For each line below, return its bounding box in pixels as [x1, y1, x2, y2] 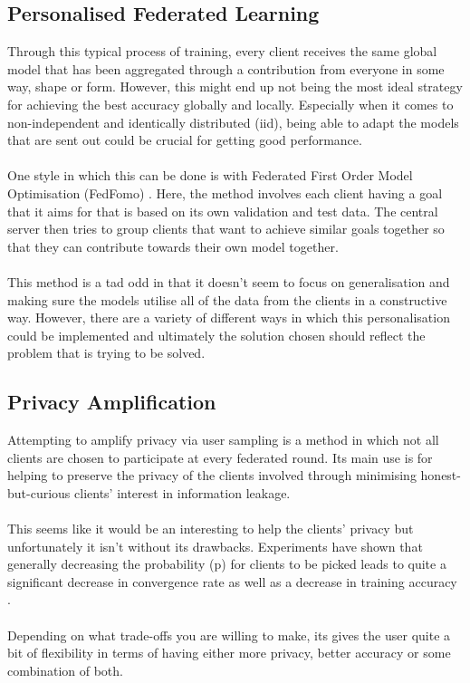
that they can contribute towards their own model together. [7, 236, 339, 255]
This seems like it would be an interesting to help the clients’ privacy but [7, 519, 414, 538]
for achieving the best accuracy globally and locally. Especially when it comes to [7, 94, 454, 113]
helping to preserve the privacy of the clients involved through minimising [7, 466, 417, 485]
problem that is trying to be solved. [7, 343, 206, 362]
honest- [420, 466, 461, 485]
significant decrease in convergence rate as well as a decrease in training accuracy [7, 572, 457, 591]
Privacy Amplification [7, 388, 216, 416]
